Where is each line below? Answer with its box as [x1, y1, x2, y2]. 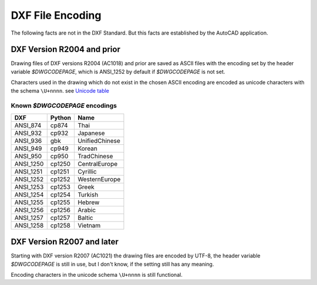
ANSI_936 [14, 137, 42, 145]
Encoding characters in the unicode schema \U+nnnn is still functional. [11, 272, 183, 279]
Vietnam [77, 221, 101, 229]
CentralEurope [77, 160, 118, 168]
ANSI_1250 [14, 160, 44, 168]
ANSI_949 [14, 144, 42, 152]
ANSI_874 [14, 121, 42, 129]
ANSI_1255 [14, 198, 44, 206]
